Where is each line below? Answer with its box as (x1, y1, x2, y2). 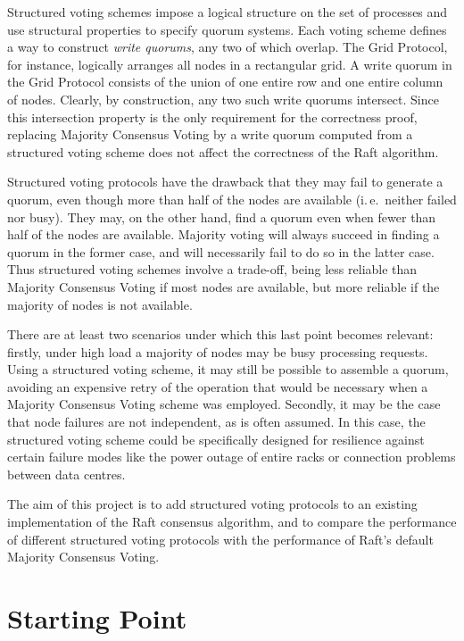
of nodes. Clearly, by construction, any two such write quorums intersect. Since (7, 89, 439, 108)
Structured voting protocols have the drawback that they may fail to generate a (7, 172, 443, 191)
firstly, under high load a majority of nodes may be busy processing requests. (7, 342, 428, 361)
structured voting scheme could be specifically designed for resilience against (7, 429, 425, 448)
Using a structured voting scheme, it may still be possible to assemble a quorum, (7, 360, 449, 379)
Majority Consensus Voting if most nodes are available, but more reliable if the (7, 277, 440, 296)
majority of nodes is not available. (7, 295, 193, 313)
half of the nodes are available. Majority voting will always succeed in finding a (7, 225, 440, 244)
